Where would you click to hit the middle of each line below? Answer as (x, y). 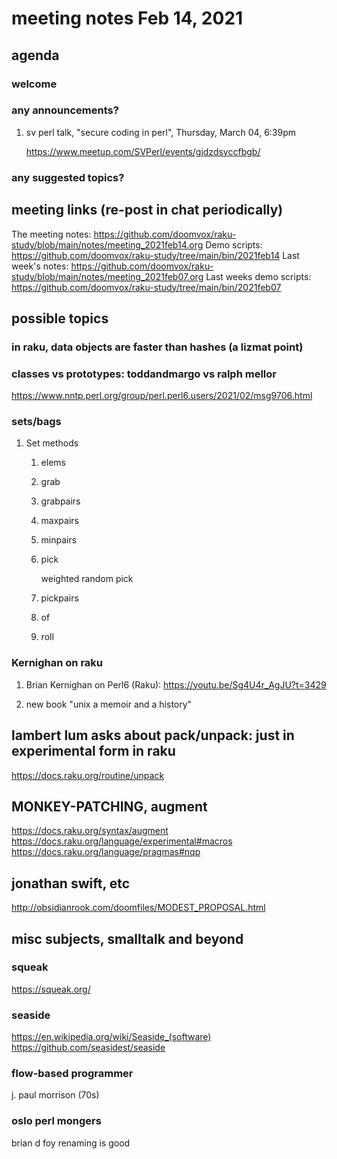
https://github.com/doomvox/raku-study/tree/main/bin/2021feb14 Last (155, 255)
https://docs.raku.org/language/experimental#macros (122, 841)
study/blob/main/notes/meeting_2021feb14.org (107, 244)
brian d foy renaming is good (71, 1143)
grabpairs (60, 501)
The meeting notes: (51, 234)
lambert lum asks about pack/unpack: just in (153, 735)
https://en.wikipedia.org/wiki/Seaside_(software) (111, 1037)
